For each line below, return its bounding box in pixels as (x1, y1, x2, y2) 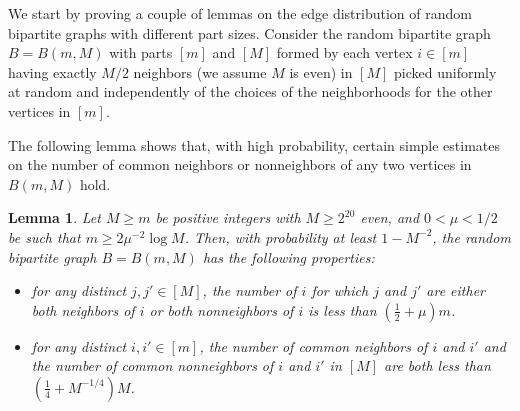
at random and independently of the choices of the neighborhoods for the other (8, 81, 493, 102)
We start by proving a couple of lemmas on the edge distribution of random (8, 3, 472, 23)
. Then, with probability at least (184, 226, 377, 247)
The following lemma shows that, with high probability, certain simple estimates (8, 134, 501, 155)
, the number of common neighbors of (199, 335, 428, 356)
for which (311, 280, 369, 301)
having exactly (8, 61, 97, 82)
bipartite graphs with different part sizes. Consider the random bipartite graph (8, 22, 491, 43)
